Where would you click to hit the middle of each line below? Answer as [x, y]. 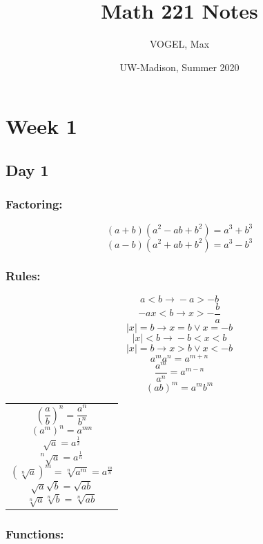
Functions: [35, 533]
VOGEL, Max [179, 44]
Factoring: [34, 204]
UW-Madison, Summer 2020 [179, 67]
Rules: [23, 276]
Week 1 [41, 126]
